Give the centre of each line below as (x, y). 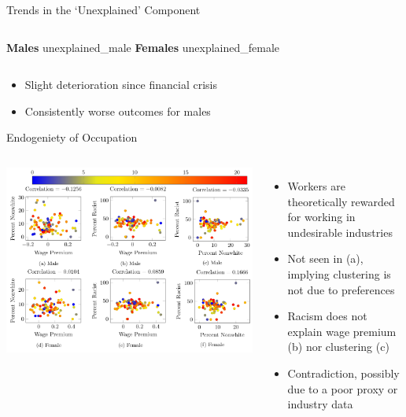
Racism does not (327, 316)
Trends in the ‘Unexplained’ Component (103, 9)
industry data (320, 404)
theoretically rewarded (341, 201)
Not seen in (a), (325, 258)
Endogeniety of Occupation (72, 137)
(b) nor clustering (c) (338, 347)
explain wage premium (342, 331)
